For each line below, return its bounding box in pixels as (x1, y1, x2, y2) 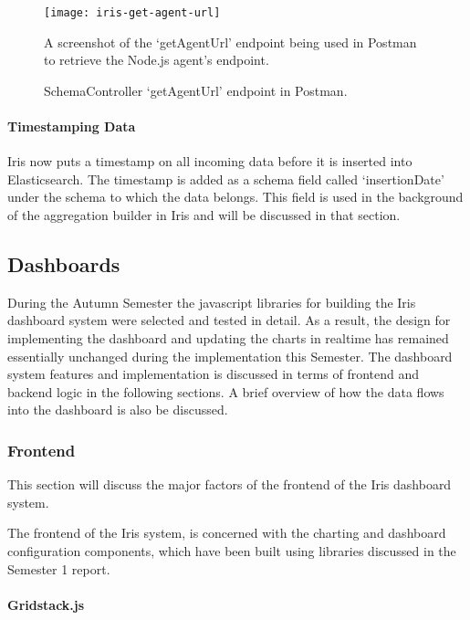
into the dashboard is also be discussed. (7, 400, 228, 419)
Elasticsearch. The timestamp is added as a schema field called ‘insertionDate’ (7, 169, 444, 188)
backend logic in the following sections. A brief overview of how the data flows (7, 382, 444, 401)
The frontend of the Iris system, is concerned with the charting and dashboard (7, 523, 446, 542)
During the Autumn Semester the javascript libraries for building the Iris (7, 292, 416, 311)
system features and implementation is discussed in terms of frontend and (7, 364, 420, 384)
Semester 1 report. (7, 559, 110, 578)
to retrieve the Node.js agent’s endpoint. (44, 50, 269, 69)
